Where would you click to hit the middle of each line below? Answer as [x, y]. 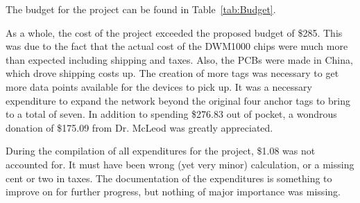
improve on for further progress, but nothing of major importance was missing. [173, 192]
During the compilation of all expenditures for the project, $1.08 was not [161, 151]
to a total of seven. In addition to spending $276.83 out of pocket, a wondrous [171, 114]
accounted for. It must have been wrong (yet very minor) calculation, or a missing [180, 164]
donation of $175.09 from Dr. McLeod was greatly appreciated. [139, 127]
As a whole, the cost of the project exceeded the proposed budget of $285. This [174, 32]
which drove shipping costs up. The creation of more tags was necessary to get [172, 73]
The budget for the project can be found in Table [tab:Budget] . [141, 9]
